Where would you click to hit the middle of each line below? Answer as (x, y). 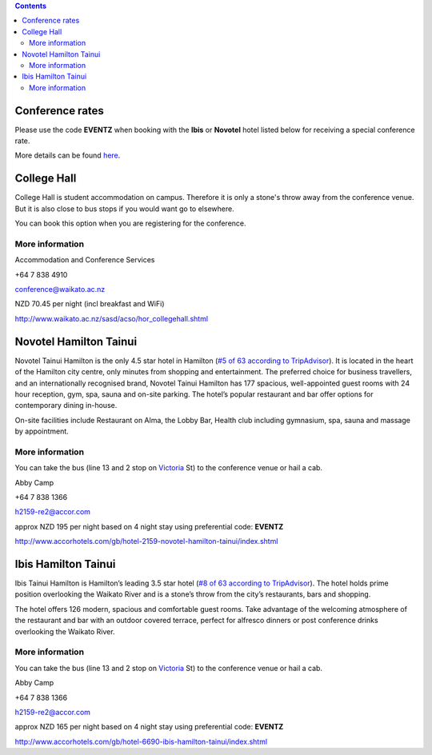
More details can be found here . (68, 155)
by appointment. (42, 431)
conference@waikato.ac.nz (60, 290)
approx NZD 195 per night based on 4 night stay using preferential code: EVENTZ (149, 526)
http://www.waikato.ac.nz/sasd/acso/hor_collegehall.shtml (111, 318)
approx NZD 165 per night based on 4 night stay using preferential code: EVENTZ (149, 727)
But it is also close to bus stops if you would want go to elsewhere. (125, 209)
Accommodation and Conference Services (85, 260)
